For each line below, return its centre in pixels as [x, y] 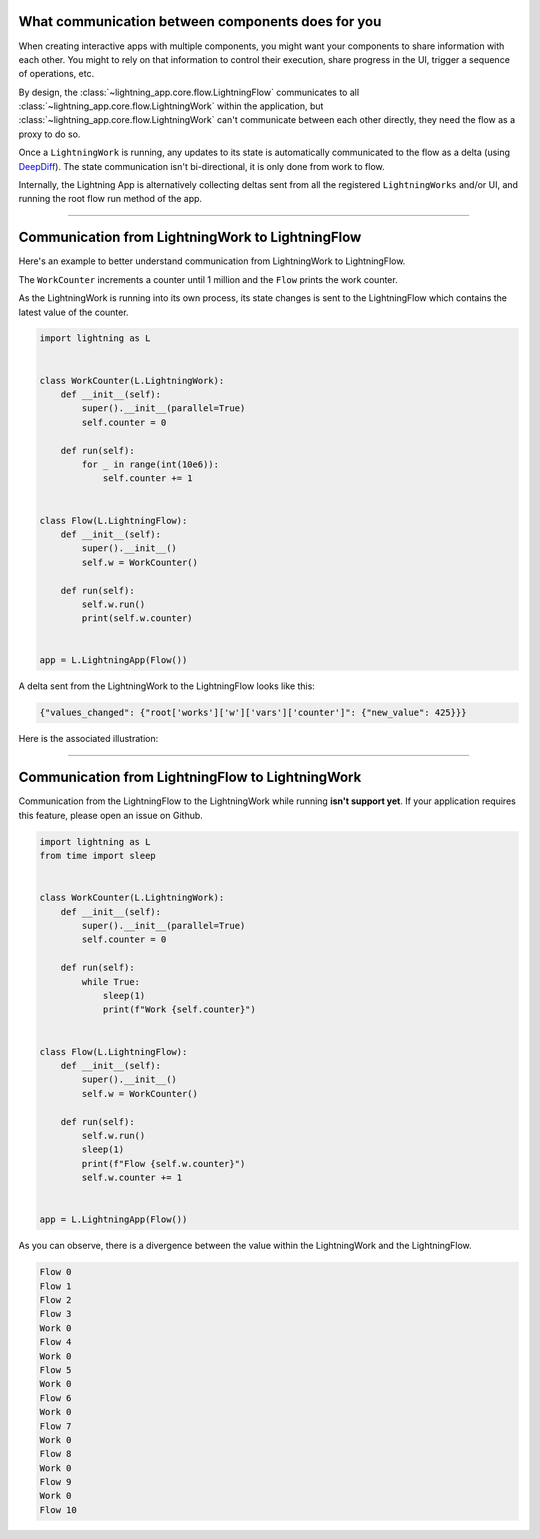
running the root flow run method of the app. [110, 199]
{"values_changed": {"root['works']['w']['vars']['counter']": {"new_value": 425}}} [253, 713]
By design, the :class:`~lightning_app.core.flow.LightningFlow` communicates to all [189, 92]
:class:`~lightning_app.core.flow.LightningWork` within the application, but [171, 106]
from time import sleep [98, 856]
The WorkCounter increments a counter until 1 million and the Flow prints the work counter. [208, 279]
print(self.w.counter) [137, 618]
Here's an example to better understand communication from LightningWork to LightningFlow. [212, 261]
